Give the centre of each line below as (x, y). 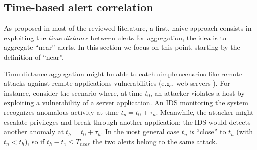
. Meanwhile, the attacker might (205, 112)
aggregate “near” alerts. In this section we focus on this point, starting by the (122, 47)
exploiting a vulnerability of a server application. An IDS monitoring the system (126, 102)
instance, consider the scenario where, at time (73, 93)
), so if (34, 141)
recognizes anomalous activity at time (61, 112)
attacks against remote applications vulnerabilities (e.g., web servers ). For (117, 83)
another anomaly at (34, 131)
